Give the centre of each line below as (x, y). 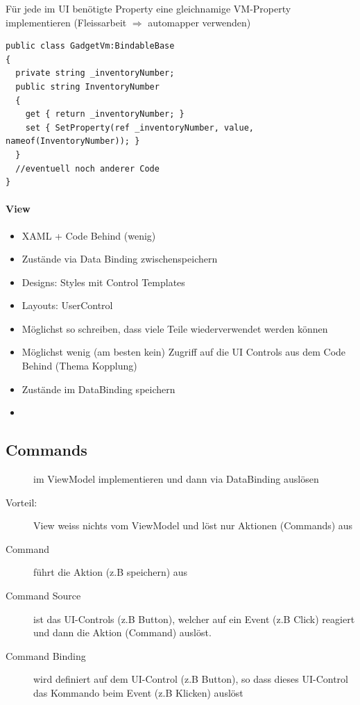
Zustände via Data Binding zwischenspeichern (120, 259)
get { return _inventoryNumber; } (105, 114)
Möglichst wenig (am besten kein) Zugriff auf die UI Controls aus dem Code (184, 352)
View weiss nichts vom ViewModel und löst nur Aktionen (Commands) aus (193, 525)
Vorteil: (22, 502)
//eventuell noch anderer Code (87, 168)
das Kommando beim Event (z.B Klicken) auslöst (138, 692)
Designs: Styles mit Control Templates (103, 282)
